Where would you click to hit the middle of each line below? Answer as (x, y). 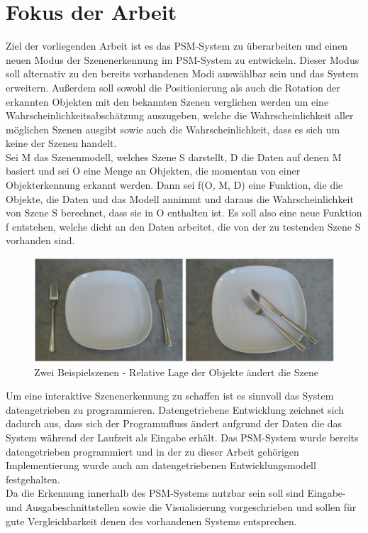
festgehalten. (33, 479)
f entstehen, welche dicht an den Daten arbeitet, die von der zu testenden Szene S (183, 226)
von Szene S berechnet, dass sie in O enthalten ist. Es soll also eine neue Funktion (184, 213)
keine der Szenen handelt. (61, 143)
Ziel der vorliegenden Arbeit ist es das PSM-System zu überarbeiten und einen (177, 46)
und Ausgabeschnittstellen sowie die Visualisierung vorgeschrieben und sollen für (181, 506)
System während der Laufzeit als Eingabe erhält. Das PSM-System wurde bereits (182, 437)
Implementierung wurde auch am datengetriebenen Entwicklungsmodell (161, 465)
